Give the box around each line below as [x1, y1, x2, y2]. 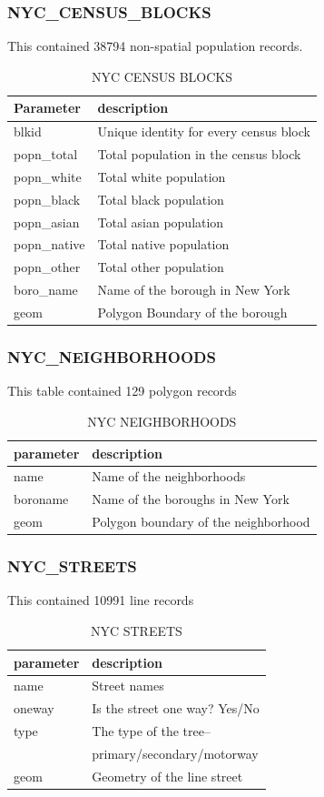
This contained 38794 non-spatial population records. [7, 36, 303, 55]
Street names [92, 676, 164, 695]
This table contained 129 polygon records [7, 381, 237, 400]
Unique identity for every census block [97, 122, 310, 141]
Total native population [97, 235, 230, 254]
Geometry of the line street [92, 766, 243, 785]
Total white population [97, 166, 226, 186]
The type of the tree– [92, 721, 211, 741]
